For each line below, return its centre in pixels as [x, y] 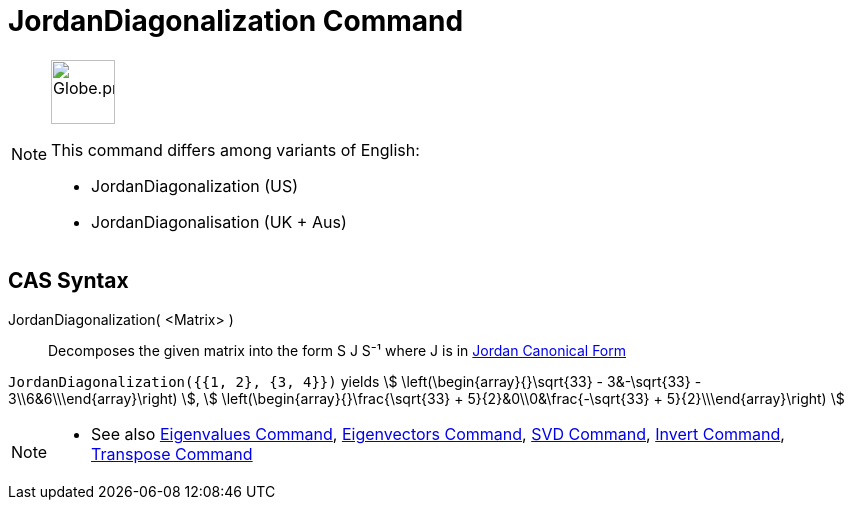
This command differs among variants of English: [235, 149]
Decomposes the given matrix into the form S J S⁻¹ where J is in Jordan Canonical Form [337, 350]
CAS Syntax [68, 281]
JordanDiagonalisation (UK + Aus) [219, 221]
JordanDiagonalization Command [236, 21]
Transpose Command [172, 453]
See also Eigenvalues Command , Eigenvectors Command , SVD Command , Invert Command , [438, 433]
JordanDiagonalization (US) [195, 185]
